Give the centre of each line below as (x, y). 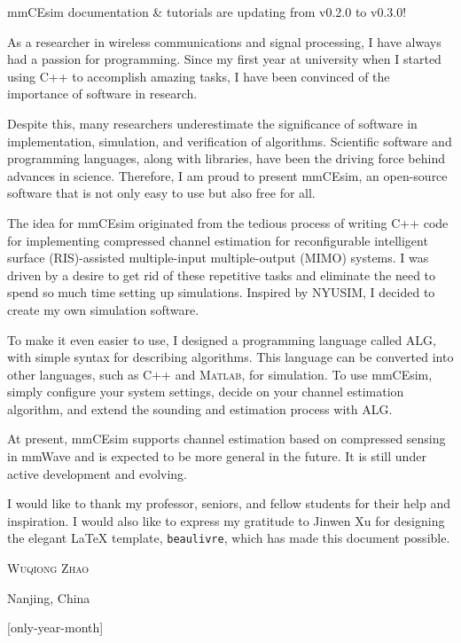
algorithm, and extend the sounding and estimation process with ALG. (200, 408)
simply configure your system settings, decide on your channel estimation (206, 392)
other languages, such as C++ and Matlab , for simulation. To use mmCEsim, (220, 374)
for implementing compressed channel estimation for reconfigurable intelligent (218, 240)
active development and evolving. (97, 473)
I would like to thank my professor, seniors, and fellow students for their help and (229, 503)
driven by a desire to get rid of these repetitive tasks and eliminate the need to (222, 274)
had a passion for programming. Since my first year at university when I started (224, 59)
